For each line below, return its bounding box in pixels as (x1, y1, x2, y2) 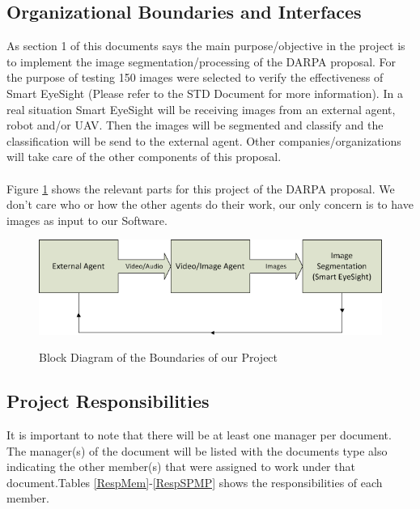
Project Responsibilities (6, 388, 210, 414)
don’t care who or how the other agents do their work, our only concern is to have (6, 196, 414, 213)
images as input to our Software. (6, 211, 168, 228)
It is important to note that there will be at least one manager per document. (6, 426, 392, 443)
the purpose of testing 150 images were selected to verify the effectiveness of (6, 69, 384, 86)
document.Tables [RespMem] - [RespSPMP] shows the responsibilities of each (6, 473, 383, 490)
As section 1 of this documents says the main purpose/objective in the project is (6, 37, 405, 54)
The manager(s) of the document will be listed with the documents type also (6, 442, 388, 459)
